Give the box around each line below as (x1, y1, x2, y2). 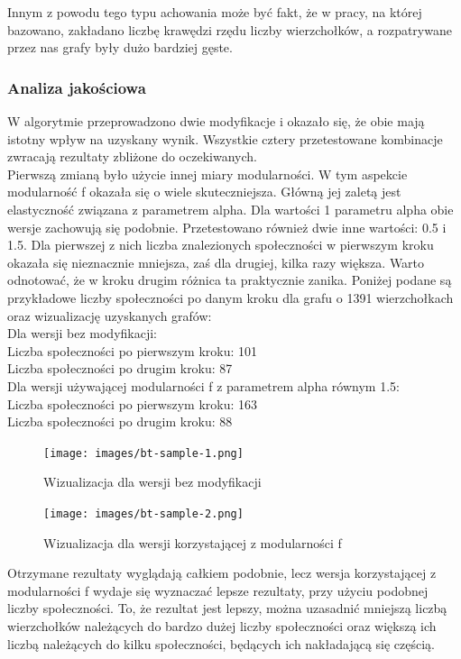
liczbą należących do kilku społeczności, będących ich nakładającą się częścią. (7, 634, 435, 653)
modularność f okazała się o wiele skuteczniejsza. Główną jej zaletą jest (7, 182, 401, 201)
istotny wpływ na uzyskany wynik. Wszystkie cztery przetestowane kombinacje (7, 129, 443, 148)
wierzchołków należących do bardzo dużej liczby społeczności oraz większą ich (7, 616, 437, 635)
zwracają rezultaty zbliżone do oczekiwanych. (7, 147, 257, 166)
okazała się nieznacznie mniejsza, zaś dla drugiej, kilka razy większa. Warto (7, 252, 425, 271)
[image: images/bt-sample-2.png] (43, 507, 244, 520)
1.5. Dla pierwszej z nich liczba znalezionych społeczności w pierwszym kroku (7, 235, 434, 254)
